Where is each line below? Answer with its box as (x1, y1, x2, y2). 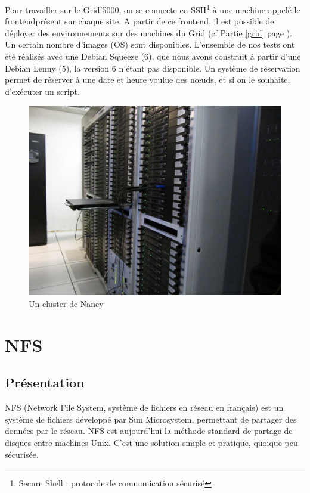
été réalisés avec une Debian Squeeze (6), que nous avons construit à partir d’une (5, 50, 301, 63)
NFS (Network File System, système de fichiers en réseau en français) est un (5, 401, 284, 414)
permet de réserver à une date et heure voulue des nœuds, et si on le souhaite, (5, 73, 290, 86)
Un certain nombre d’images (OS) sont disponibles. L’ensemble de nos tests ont (5, 38, 295, 51)
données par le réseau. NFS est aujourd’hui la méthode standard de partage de (5, 424, 293, 437)
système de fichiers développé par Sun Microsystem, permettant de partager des (5, 413, 297, 425)
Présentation (5, 373, 85, 392)
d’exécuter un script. (5, 85, 80, 97)
